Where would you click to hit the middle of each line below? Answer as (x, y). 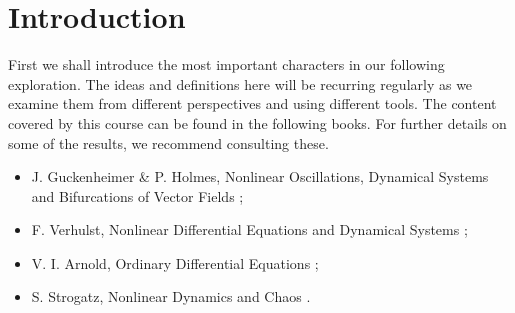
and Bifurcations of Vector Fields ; (137, 195)
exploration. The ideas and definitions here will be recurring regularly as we (240, 83)
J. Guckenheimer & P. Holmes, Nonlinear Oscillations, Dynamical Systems (260, 176)
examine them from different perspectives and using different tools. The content (252, 103)
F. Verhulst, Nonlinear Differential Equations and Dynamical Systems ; (249, 229)
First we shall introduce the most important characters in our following (226, 64)
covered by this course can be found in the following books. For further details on (257, 122)
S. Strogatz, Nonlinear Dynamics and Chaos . (171, 296)
